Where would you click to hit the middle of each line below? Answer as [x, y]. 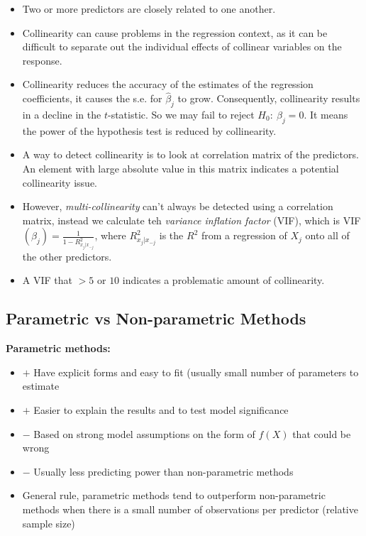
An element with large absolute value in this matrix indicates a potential [181, 168]
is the [171, 235]
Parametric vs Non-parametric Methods [156, 318]
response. [42, 60]
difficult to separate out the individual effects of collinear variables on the [182, 47]
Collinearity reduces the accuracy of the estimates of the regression [168, 84]
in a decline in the [62, 114]
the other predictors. [67, 256]
